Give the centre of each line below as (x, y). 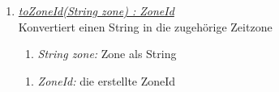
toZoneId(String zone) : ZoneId (96, 10)
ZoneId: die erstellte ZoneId (107, 80)
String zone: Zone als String (107, 54)
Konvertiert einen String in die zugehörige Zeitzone (145, 26)
